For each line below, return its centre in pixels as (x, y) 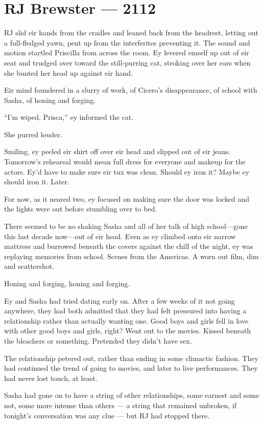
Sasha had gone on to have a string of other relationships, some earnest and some (132, 395)
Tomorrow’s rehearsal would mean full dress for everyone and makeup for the (125, 162)
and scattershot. (29, 266)
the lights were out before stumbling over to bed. (81, 209)
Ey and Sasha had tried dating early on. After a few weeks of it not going (119, 300)
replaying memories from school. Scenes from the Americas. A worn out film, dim (131, 256)
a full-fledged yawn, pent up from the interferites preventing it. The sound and (127, 42)
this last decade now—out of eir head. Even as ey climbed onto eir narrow (120, 236)
